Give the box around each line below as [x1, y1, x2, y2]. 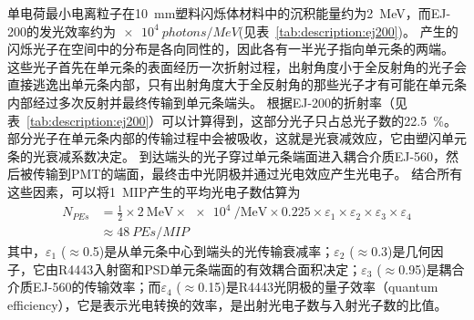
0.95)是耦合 [398, 259, 465, 278]
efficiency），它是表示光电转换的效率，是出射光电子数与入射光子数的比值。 [7, 294, 448, 314]
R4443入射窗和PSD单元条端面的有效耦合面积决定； [57, 259, 362, 278]
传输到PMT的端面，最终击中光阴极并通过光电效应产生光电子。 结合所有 [32, 164, 463, 183]
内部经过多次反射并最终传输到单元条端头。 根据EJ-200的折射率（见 [7, 92, 408, 111]
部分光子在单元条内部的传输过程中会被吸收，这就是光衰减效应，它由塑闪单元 [7, 129, 467, 148]
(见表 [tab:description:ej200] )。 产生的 [238, 21, 459, 40]
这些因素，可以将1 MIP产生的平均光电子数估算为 [7, 181, 301, 201]
